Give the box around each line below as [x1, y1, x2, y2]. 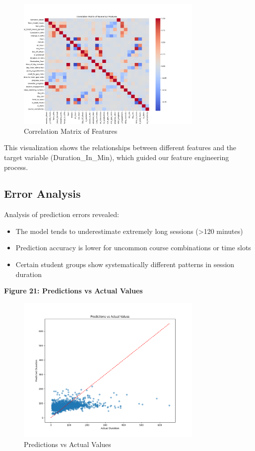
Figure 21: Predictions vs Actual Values [4, 285, 143, 296]
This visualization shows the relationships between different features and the [4, 142, 237, 153]
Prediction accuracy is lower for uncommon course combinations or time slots [15, 242, 251, 253]
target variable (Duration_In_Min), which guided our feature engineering [4, 152, 229, 162]
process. [4, 162, 28, 172]
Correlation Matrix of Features [24, 125, 118, 136]
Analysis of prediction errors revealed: [4, 209, 119, 220]
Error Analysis [4, 186, 81, 201]
